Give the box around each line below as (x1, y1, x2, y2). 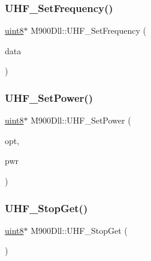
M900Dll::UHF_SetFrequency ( (31, 24, 146, 37)
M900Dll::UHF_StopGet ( (31, 224, 128, 236)
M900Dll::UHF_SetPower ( (31, 114, 131, 127)
